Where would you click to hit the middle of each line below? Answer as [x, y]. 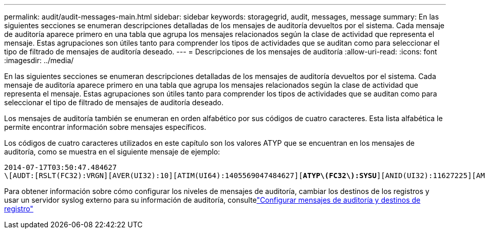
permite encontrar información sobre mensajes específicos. [105, 127]
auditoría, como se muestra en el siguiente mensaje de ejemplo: [112, 152]
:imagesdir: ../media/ [39, 60]
